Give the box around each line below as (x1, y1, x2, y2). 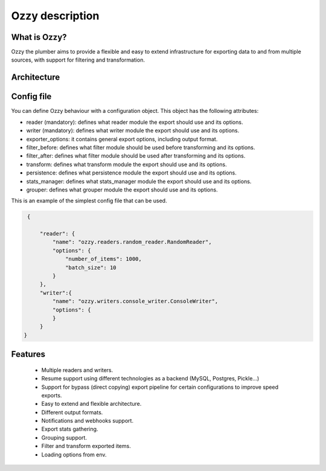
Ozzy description (11, 9, 100, 22)
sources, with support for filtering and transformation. (11, 56, 145, 63)
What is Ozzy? (11, 32, 67, 42)
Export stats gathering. (41, 426, 98, 433)
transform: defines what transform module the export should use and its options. (26, 161, 227, 168)
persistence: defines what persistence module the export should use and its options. (26, 169, 237, 176)
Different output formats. (41, 408, 103, 416)
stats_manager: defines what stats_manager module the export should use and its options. (26, 178, 252, 185)
